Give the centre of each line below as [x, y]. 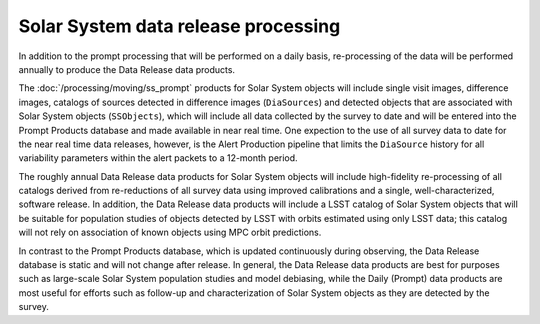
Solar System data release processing [179, 26]
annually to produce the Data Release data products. [126, 69]
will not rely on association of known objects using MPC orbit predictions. [170, 232]
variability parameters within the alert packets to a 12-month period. [158, 158]
